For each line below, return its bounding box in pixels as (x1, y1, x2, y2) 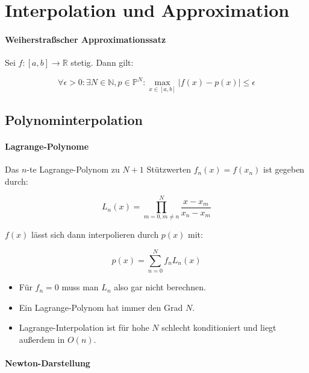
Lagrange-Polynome (5, 139, 89, 152)
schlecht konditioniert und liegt (161, 321, 276, 334)
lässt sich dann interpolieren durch (31, 228, 159, 241)
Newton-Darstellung (5, 357, 90, 369)
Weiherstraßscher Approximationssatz (5, 33, 166, 45)
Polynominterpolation (5, 110, 143, 129)
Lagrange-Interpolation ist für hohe (19, 321, 149, 334)
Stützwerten (146, 163, 191, 176)
